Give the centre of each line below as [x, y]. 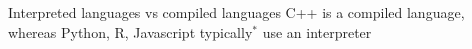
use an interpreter [317, 31]
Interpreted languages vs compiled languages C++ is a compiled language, [236, 12]
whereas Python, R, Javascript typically [130, 31]
